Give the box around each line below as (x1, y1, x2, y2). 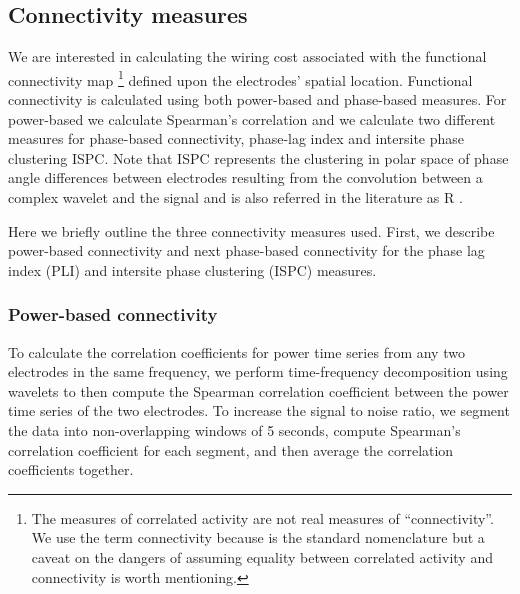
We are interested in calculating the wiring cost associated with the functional (8, 46, 487, 67)
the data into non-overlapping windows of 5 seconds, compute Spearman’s (8, 419, 461, 440)
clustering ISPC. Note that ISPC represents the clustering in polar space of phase (8, 147, 509, 168)
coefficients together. (8, 459, 134, 480)
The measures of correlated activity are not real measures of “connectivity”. (31, 507, 494, 528)
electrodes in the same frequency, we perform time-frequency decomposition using (8, 361, 508, 382)
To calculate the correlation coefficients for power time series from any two (8, 341, 465, 362)
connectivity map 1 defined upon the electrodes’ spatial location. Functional (8, 66, 473, 90)
